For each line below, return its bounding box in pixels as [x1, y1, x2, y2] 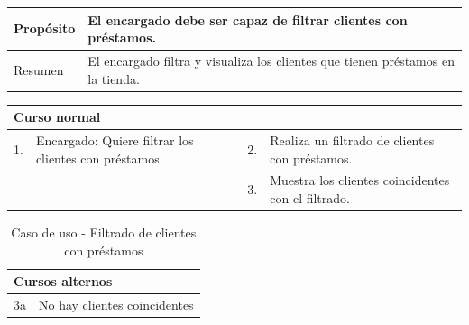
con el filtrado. [270, 189, 350, 207]
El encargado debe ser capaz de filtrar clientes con [87, 10, 408, 29]
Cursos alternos [14, 272, 113, 291]
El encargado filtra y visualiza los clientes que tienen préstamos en [87, 51, 455, 70]
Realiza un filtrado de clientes [270, 130, 435, 149]
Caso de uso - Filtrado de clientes [11, 223, 197, 242]
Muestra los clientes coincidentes [270, 171, 450, 190]
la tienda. [87, 69, 140, 88]
